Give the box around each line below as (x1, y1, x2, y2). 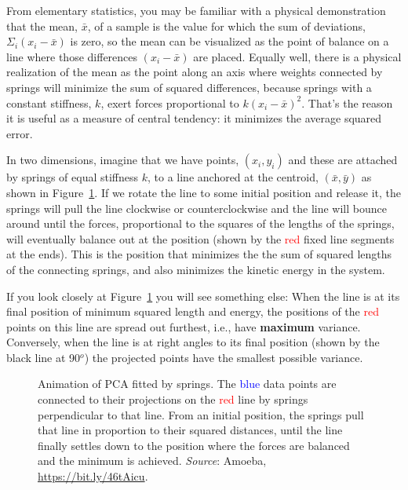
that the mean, (6, 17, 78, 34)
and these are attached (288, 152, 398, 168)
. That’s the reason (301, 94, 393, 111)
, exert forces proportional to (100, 94, 239, 111)
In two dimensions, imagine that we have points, (6, 152, 239, 168)
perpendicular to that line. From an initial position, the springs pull (38, 406, 364, 422)
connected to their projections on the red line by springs (38, 391, 308, 408)
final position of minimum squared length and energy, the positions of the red (6, 303, 379, 320)
